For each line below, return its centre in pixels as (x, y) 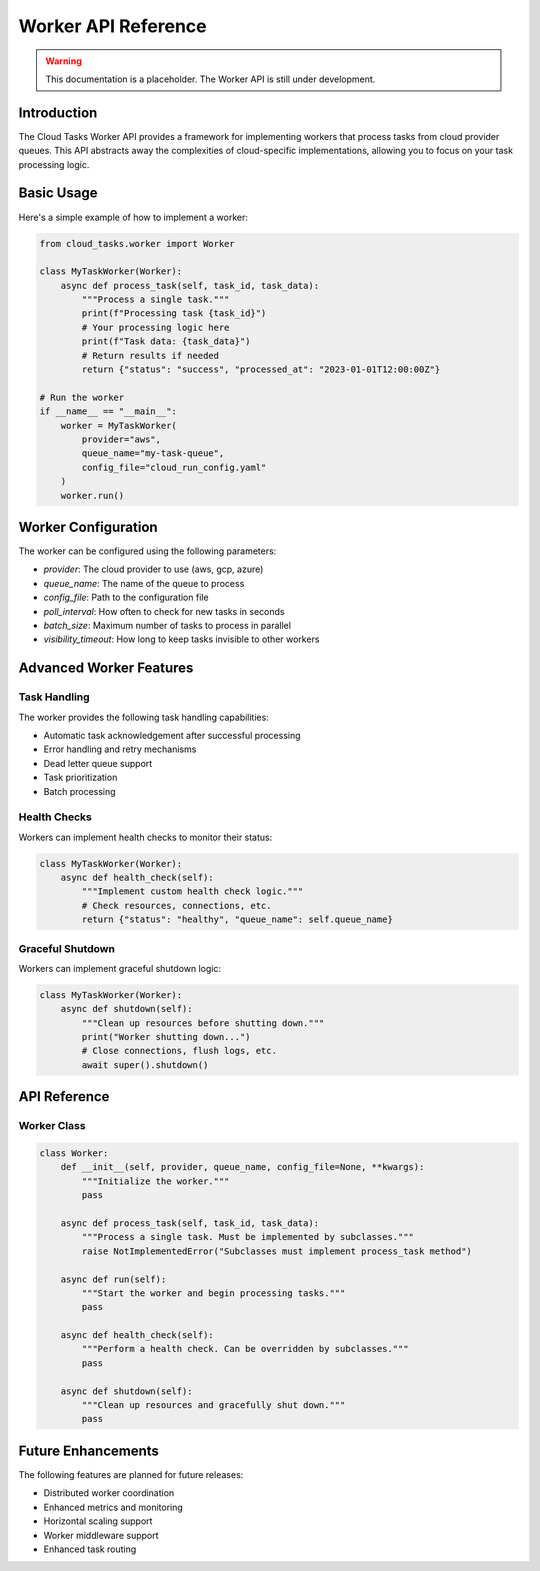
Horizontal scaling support (98, 1521)
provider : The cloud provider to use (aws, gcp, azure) (153, 569)
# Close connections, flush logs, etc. (179, 1051)
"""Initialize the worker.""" (155, 1181)
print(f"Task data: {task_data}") (166, 341)
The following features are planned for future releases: (131, 1474)
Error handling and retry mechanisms (120, 749)
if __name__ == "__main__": (108, 411)
